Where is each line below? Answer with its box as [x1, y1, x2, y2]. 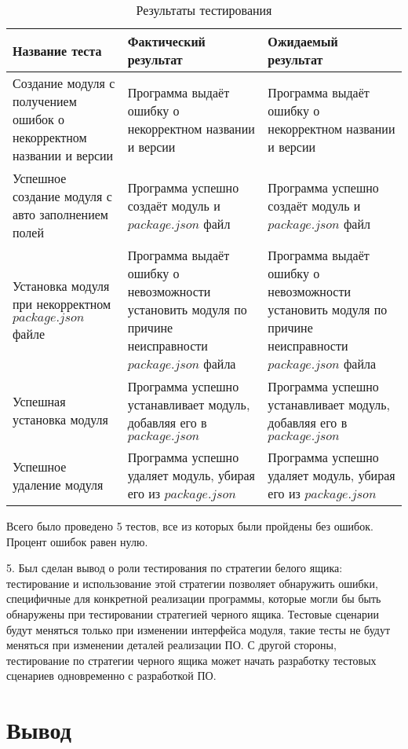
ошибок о [13, 110, 65, 128]
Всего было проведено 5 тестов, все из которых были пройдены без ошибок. [6, 518, 373, 534]
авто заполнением [13, 205, 108, 223]
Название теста [13, 41, 102, 60]
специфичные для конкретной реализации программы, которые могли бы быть [6, 590, 381, 607]
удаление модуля [13, 475, 104, 494]
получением [13, 92, 77, 110]
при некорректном [13, 294, 111, 313]
